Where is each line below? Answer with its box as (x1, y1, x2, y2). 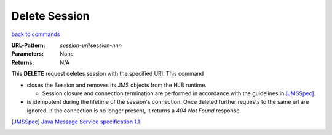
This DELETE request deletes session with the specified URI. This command (11, 70, 204, 78)
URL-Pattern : (11, 42, 45, 49)
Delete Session (11, 9, 90, 23)
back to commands (11, 31, 60, 38)
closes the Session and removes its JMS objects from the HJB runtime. (26, 81, 207, 89)
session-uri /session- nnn (60, 42, 122, 49)
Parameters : (11, 50, 44, 57)
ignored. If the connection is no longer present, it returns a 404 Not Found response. (26, 107, 242, 114)
